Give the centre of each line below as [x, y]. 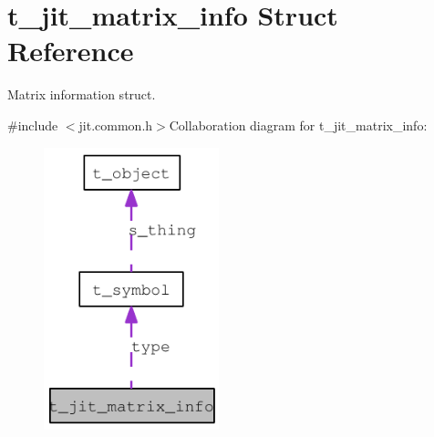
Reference [71, 51]
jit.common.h [116, 125]
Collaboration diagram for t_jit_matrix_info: [298, 125]
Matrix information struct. [82, 94]
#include [33, 125]
